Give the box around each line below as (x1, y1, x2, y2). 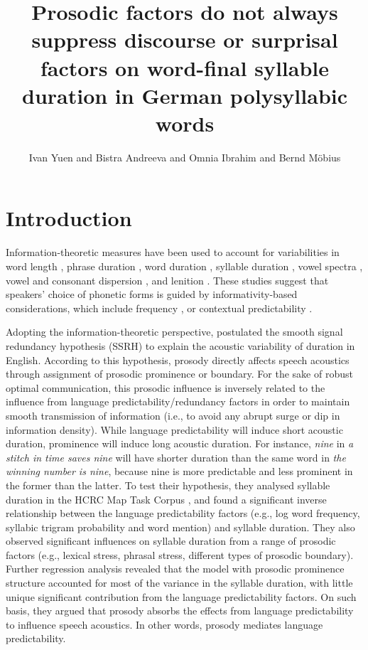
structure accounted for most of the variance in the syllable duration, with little (6, 575, 353, 590)
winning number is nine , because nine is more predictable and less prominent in (6, 464, 353, 479)
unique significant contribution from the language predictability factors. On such (6, 589, 357, 604)
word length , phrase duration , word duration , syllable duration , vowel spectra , (6, 259, 363, 273)
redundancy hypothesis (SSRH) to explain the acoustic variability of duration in (6, 338, 355, 353)
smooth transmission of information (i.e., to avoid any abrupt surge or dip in (6, 407, 340, 422)
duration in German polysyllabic (21, 80, 348, 110)
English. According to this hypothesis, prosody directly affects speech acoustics (6, 352, 350, 367)
